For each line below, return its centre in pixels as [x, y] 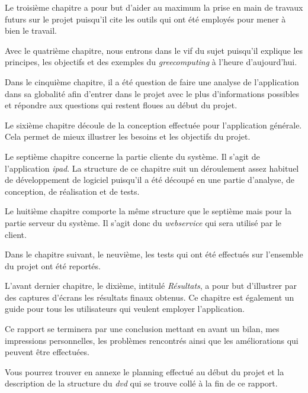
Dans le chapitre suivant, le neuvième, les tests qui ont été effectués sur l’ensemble [154, 254]
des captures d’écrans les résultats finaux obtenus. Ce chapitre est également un [150, 297]
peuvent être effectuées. [47, 352]
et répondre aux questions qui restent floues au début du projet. [121, 105]
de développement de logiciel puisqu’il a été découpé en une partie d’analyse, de [150, 180]
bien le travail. [31, 30]
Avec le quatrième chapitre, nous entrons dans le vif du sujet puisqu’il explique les [154, 50]
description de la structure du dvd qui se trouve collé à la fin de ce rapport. [141, 383]
